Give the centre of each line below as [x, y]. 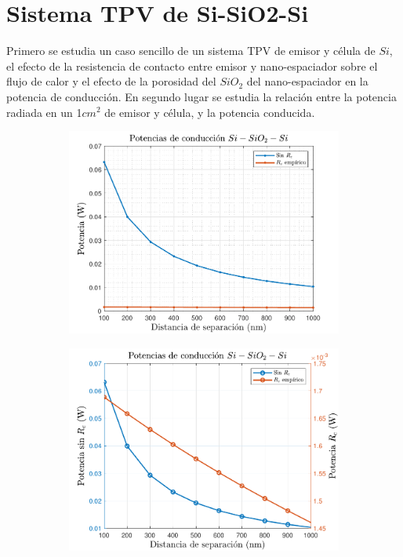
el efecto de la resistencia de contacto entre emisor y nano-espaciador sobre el [192, 66]
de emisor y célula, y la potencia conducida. [210, 112]
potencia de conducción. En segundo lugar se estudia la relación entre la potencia [201, 96]
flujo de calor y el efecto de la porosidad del [111, 81]
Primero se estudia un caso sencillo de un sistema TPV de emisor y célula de [191, 51]
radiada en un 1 [44, 112]
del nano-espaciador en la [307, 81]
